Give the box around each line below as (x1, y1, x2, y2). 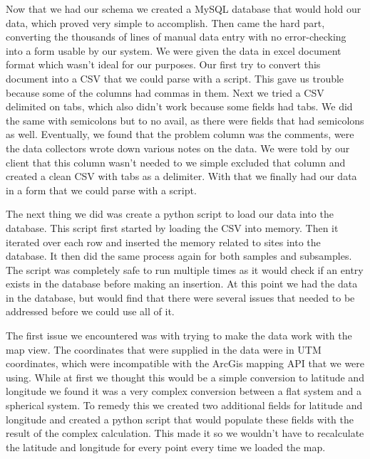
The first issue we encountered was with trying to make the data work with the (6, 328, 352, 343)
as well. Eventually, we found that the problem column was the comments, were (6, 127, 354, 142)
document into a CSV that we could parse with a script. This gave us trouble (6, 70, 344, 85)
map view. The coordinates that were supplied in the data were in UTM (6, 342, 322, 357)
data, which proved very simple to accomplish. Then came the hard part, (6, 15, 325, 30)
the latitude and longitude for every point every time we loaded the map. (6, 439, 326, 454)
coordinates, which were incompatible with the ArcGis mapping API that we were (6, 356, 365, 371)
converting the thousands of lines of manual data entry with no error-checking (6, 29, 346, 44)
